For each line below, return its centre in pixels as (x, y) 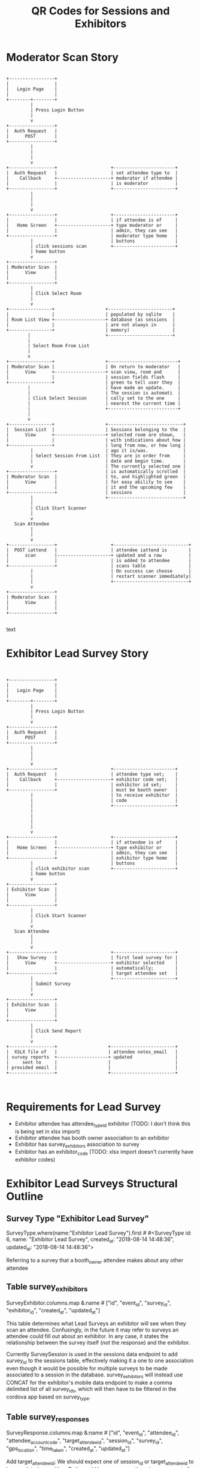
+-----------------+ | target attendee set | (92, 973)
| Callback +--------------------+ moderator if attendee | (92, 178)
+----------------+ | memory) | (91, 330)
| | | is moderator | (92, 183)
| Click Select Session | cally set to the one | (104, 398)
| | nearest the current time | (104, 403)
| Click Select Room (56, 293)
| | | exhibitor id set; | (92, 785)
